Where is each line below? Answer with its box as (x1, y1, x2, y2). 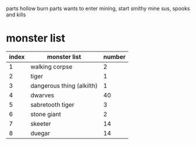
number (103, 53, 126, 61)
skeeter (30, 119, 51, 127)
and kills (6, 11, 26, 18)
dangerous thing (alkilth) (30, 81, 98, 89)
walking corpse (30, 63, 73, 71)
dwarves (30, 91, 54, 99)
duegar (30, 129, 51, 137)
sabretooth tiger (30, 101, 75, 109)
